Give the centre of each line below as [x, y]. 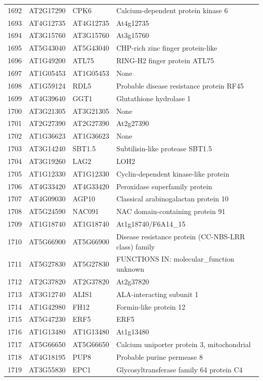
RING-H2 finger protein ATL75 [165, 60]
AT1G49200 [47, 60]
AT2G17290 [47, 10]
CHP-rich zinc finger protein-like [167, 48]
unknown [130, 268]
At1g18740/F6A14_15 [151, 224]
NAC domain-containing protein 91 [171, 211]
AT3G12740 [47, 294]
